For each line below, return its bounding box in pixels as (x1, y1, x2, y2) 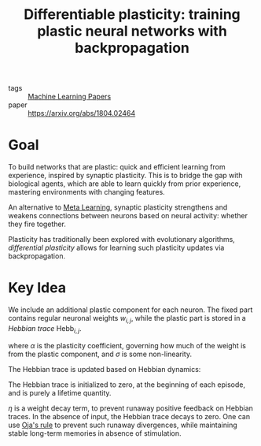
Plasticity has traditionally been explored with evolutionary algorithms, (8, 235, 236, 244)
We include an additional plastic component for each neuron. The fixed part (8, 305, 253, 314)
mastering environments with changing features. (8, 188, 165, 197)
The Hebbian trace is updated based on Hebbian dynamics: (8, 364, 201, 374)
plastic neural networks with (36, 22, 228, 40)
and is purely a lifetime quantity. (8, 388, 112, 397)
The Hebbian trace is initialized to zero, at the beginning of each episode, (8, 380, 246, 389)
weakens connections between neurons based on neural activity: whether (8, 211, 248, 221)
